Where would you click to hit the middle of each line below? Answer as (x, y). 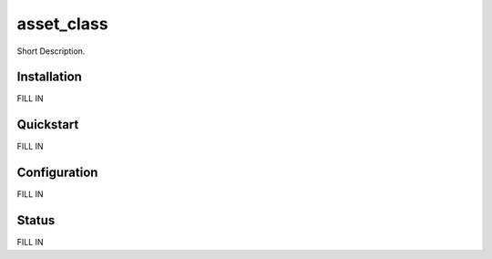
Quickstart (48, 124)
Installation (49, 77)
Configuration (57, 173)
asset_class (62, 24)
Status (36, 220)
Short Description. (51, 51)
